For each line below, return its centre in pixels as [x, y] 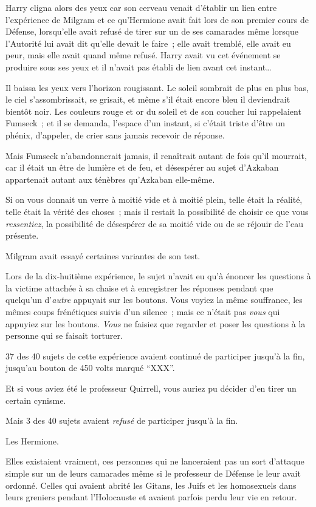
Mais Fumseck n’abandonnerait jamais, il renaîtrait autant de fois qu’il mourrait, [156, 155]
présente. [22, 235]
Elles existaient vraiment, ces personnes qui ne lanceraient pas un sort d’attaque [155, 461]
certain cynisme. [36, 400]
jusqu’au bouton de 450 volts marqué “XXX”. [90, 368]
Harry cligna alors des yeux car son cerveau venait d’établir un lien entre [141, 7]
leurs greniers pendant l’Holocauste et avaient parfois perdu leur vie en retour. [151, 497]
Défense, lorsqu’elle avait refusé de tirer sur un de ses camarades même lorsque [152, 31]
